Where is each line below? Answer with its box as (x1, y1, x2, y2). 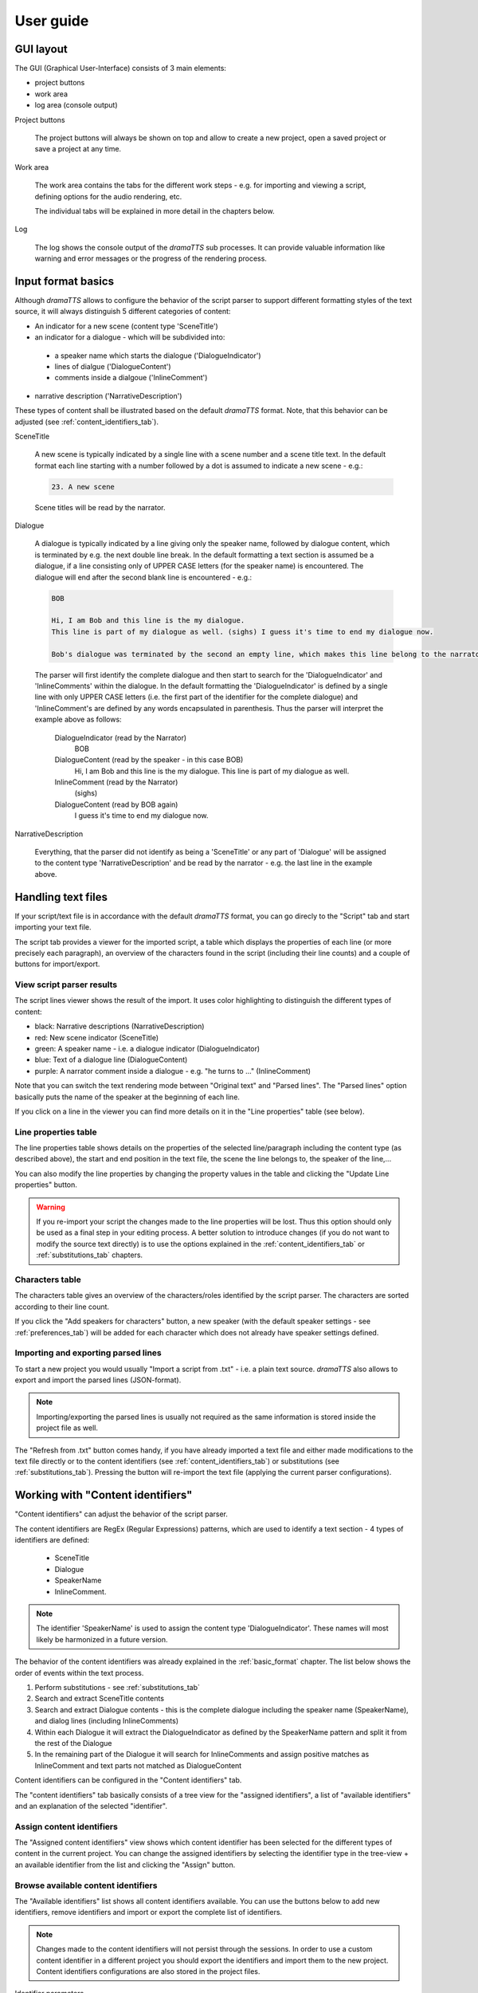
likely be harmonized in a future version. (36, 1634, 168, 1644)
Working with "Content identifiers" (14, 1488, 193, 1502)
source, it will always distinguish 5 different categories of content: (14, 307, 231, 316)
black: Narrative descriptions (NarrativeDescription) (34, 1021, 205, 1032)
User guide (14, 12, 89, 29)
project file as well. (36, 1423, 99, 1433)
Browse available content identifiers (14, 1880, 158, 1891)
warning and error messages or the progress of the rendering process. (34, 254, 267, 263)
